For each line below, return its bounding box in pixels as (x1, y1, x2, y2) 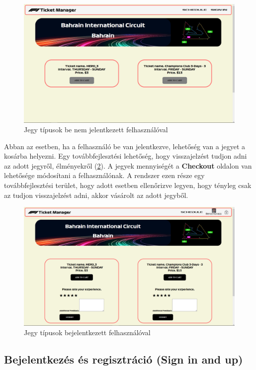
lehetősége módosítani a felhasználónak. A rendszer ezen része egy (4, 170, 205, 181)
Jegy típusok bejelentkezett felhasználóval (24, 327, 151, 338)
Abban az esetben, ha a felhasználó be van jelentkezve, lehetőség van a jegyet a (4, 141, 246, 151)
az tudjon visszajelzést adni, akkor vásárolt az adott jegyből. (4, 189, 188, 200)
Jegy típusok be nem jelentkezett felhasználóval (24, 124, 168, 135)
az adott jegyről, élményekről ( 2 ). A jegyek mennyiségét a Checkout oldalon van (4, 160, 252, 171)
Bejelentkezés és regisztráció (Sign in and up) (4, 352, 243, 367)
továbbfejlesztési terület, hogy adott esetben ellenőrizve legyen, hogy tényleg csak (4, 180, 252, 190)
